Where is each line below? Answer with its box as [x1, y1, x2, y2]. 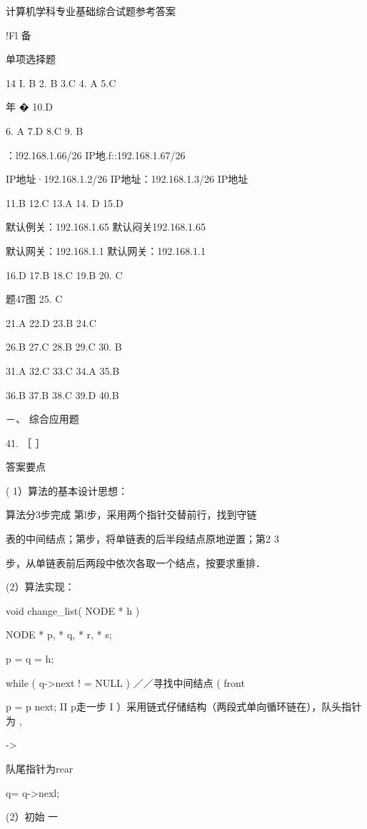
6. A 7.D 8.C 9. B [6, 123, 84, 138]
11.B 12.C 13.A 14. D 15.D [6, 195, 124, 210]
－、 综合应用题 [6, 411, 79, 426]
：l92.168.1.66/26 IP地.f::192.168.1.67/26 [6, 147, 186, 162]
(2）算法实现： [6, 579, 75, 594]
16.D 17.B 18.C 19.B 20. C [6, 267, 123, 282]
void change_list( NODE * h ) [6, 603, 140, 618]
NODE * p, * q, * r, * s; [6, 627, 112, 642]
